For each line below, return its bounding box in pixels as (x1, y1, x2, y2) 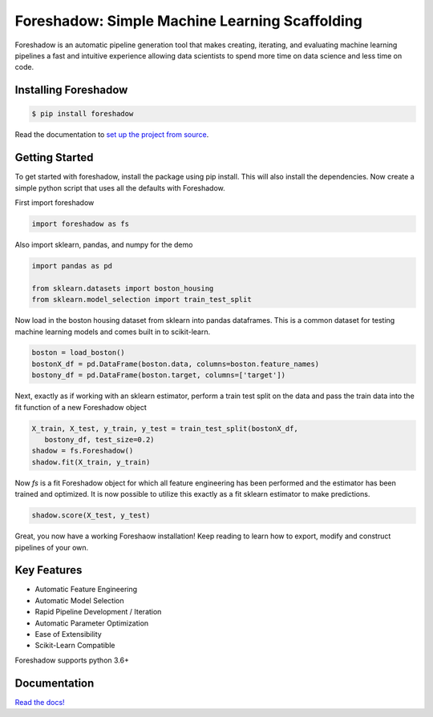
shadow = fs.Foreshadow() (31, 446, 134, 456)
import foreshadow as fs (31, 219, 130, 228)
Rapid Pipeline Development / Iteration (34, 607, 162, 617)
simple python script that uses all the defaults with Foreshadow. (14, 183, 226, 192)
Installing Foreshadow (14, 83, 128, 97)
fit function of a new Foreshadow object (14, 402, 148, 412)
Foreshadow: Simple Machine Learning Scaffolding (14, 12, 362, 30)
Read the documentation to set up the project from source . (14, 130, 209, 139)
